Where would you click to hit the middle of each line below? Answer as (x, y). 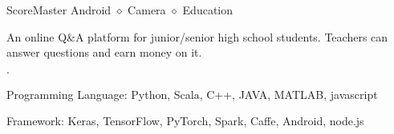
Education (208, 10)
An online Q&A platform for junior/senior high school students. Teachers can (197, 36)
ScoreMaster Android (59, 10)
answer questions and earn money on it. (104, 52)
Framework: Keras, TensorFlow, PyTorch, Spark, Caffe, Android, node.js (185, 121)
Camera (147, 10)
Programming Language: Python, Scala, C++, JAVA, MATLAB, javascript (192, 94)
